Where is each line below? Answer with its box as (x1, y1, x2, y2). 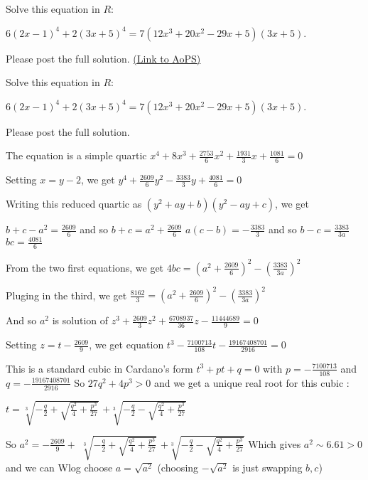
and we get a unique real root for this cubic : (153, 375, 350, 390)
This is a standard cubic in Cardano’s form (6, 361, 193, 375)
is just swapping (232, 459, 303, 474)
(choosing (157, 459, 199, 474)
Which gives (248, 436, 301, 451)
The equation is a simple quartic (6, 148, 147, 163)
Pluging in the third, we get (6, 287, 127, 302)
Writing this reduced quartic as (6, 196, 142, 211)
